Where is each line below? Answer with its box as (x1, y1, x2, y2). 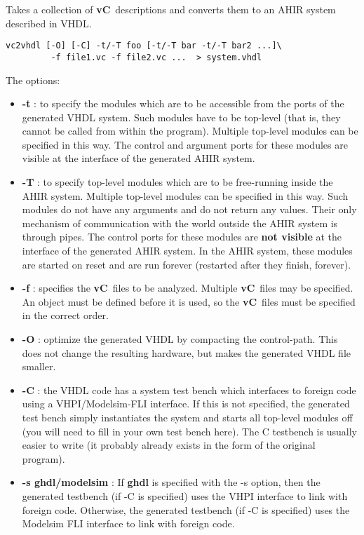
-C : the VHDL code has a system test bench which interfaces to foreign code (22, 382, 356, 397)
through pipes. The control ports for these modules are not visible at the (22, 229, 342, 244)
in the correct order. (22, 308, 109, 323)
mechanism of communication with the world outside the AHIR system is (22, 215, 338, 230)
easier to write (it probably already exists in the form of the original (22, 438, 316, 452)
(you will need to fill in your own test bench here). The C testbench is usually (22, 424, 357, 438)
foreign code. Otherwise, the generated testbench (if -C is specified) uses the (22, 502, 350, 517)
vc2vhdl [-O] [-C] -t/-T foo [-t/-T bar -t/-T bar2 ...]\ (6, 41, 282, 51)
